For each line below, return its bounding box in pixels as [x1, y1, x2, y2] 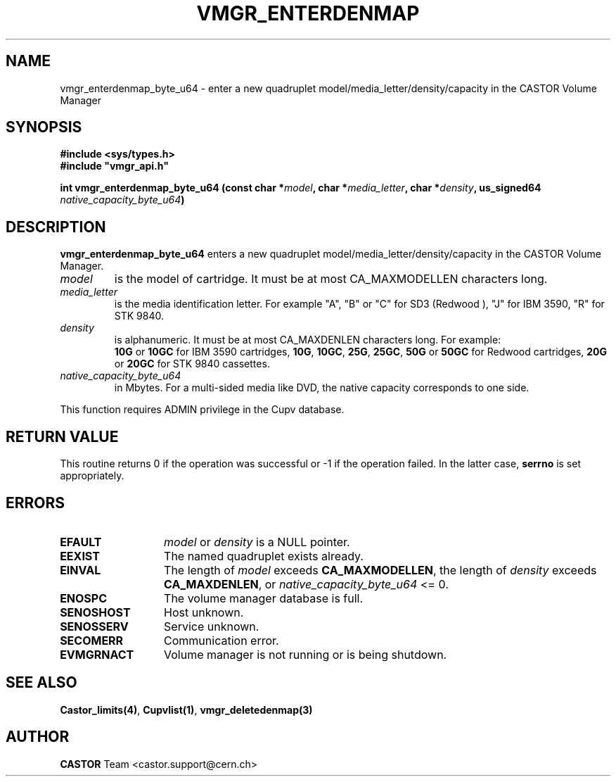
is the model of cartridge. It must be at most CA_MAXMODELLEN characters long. [114, 272, 548, 286]
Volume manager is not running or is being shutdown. [164, 647, 447, 662]
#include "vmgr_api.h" [60, 160, 169, 172]
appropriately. [60, 469, 124, 482]
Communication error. [164, 633, 279, 648]
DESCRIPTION [6, 217, 106, 236]
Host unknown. [164, 605, 244, 619]
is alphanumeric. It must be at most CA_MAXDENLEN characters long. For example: [114, 334, 501, 346]
